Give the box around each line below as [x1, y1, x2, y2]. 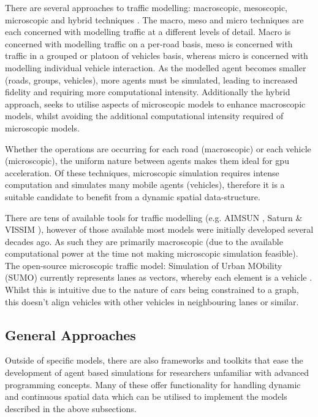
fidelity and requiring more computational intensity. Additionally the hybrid [5, 85, 290, 98]
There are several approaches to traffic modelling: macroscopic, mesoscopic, [5, 1, 287, 14]
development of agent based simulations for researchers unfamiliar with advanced [5, 366, 309, 379]
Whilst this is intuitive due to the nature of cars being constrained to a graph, [5, 283, 299, 296]
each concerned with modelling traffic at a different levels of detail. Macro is [5, 25, 291, 38]
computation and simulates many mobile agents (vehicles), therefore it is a [5, 178, 285, 191]
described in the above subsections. [5, 402, 137, 415]
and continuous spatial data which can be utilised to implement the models [5, 390, 287, 403]
